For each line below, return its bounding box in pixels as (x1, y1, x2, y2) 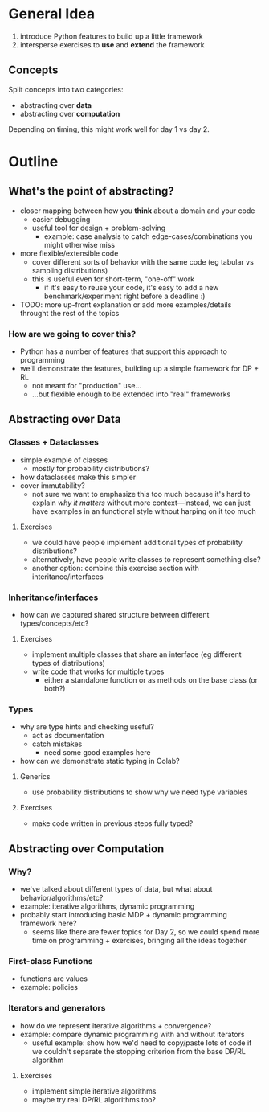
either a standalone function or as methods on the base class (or (43, 675, 259, 685)
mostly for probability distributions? (31, 463, 150, 473)
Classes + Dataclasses (8, 437, 99, 448)
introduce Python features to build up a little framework (19, 31, 203, 41)
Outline (8, 152, 59, 170)
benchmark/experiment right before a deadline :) (43, 291, 206, 301)
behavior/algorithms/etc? (19, 893, 104, 903)
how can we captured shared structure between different (19, 610, 210, 620)
